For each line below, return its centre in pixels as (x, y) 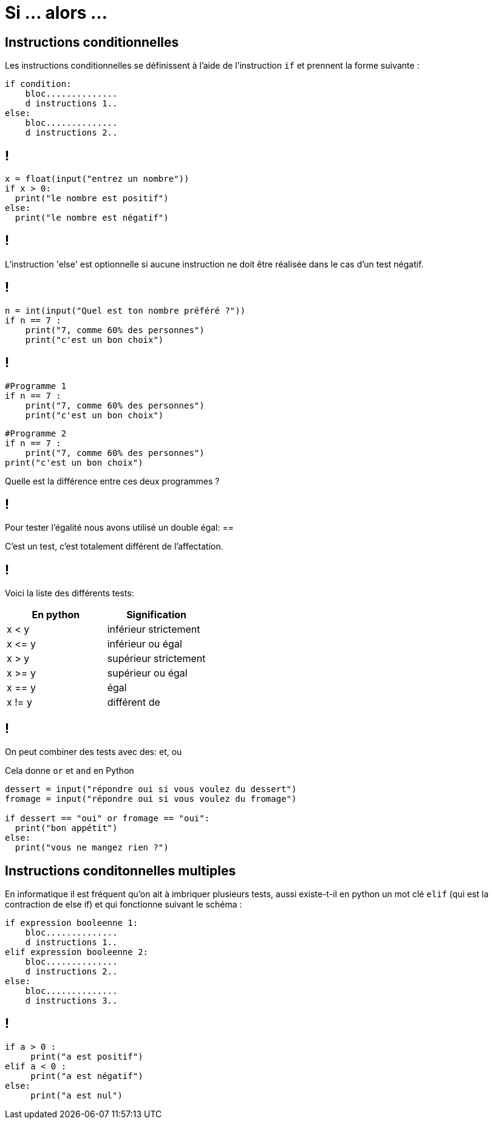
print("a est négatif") (87, 1076)
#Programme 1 (36, 386)
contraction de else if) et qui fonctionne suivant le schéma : (124, 904)
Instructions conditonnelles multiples (121, 871)
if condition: (38, 84)
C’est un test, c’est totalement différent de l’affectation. (114, 546)
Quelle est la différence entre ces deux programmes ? (112, 481)
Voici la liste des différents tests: (70, 593)
